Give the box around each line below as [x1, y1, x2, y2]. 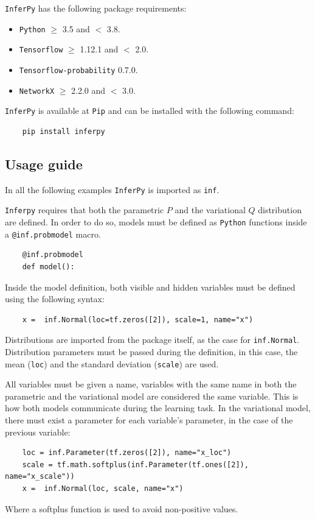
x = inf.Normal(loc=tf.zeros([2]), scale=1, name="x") [22, 315, 254, 324]
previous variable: [5, 425, 71, 438]
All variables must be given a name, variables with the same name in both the [5, 378, 297, 390]
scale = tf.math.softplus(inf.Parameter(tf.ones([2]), [22, 460, 249, 469]
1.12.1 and [80, 43, 119, 55]
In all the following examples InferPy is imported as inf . [5, 183, 220, 196]
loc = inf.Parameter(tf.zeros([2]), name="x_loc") [22, 448, 232, 457]
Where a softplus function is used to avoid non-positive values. [5, 502, 238, 515]
